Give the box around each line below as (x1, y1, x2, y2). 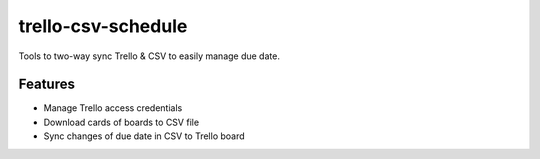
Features (18, 76, 75, 93)
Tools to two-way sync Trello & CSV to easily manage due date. (18, 50, 280, 62)
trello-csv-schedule (18, 15, 188, 37)
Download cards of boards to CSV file (43, 116, 200, 128)
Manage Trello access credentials (43, 102, 183, 114)
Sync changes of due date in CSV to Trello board (43, 130, 245, 142)
